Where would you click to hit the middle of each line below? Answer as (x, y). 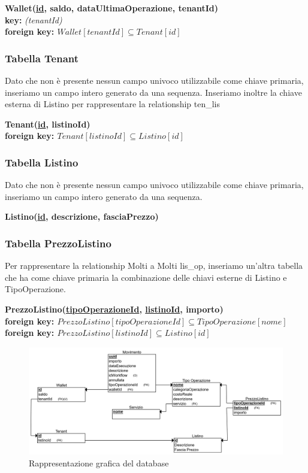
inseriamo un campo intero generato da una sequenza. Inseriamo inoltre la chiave (153, 92)
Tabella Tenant (42, 58)
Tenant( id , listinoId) (48, 124)
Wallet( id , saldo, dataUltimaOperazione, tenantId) (111, 8)
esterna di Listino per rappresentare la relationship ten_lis (113, 104)
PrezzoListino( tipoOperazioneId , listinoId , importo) (114, 309)
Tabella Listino (42, 162)
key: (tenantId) (34, 19)
